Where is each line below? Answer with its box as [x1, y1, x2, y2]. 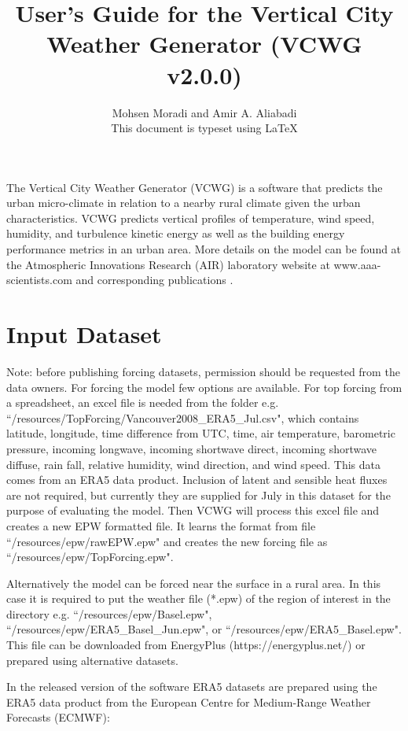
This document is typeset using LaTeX [111, 120, 298, 136]
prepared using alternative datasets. [6, 652, 178, 668]
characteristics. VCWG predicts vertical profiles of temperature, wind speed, [6, 209, 375, 226]
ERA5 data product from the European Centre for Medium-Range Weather [6, 693, 371, 710]
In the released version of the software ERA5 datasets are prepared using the [6, 678, 377, 695]
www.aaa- [333, 256, 381, 272]
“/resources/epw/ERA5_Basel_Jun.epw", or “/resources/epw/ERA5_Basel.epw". [6, 621, 402, 637]
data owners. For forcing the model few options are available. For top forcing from [6, 378, 402, 395]
